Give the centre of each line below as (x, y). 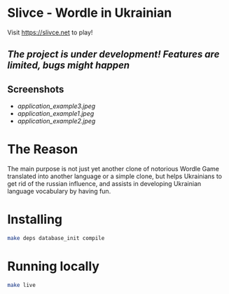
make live (22, 285)
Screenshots (36, 89)
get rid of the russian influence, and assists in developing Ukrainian (104, 184)
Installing (35, 220)
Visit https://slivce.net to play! (50, 32)
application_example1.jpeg (56, 114)
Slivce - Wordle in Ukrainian (90, 13)
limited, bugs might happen (69, 66)
